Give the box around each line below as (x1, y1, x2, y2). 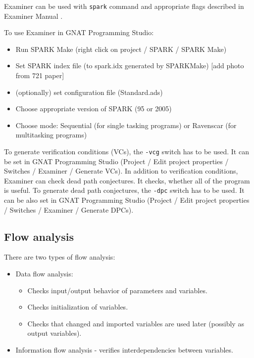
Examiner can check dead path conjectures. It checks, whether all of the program (4, 175, 250, 185)
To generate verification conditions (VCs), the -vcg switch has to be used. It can (4, 146, 249, 156)
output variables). (27, 328, 82, 338)
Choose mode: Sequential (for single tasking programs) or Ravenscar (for (15, 120, 237, 130)
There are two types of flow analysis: (4, 252, 115, 262)
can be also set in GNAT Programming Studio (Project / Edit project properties (4, 195, 250, 205)
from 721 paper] (15, 70, 64, 81)
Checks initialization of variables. (27, 302, 128, 312)
